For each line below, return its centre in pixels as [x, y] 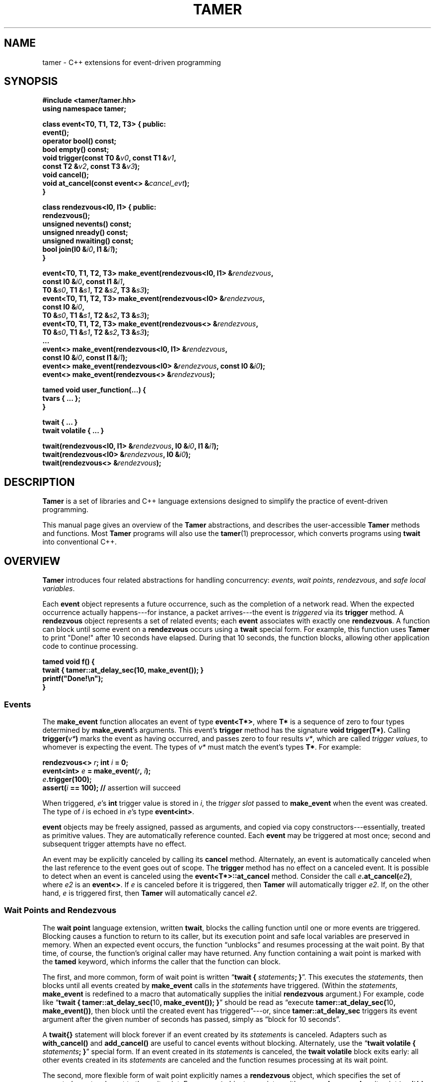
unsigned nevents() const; [87, 224]
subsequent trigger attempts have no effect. [114, 844]
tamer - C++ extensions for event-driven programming [132, 62]
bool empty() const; [76, 150]
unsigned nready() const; [85, 232]
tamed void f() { [69, 662]
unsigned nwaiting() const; [88, 241]
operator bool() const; [79, 141]
